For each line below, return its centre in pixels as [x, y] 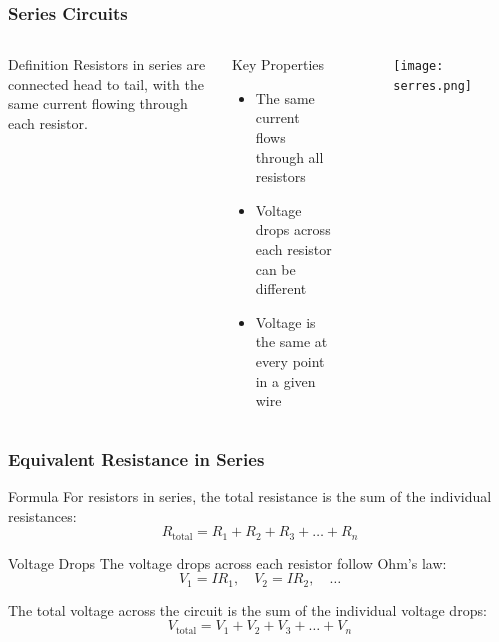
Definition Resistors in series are [107, 64]
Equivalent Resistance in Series [136, 458]
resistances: [42, 515]
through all [289, 156]
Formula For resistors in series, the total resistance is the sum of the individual [250, 495]
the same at [291, 341]
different [281, 288]
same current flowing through [98, 103]
